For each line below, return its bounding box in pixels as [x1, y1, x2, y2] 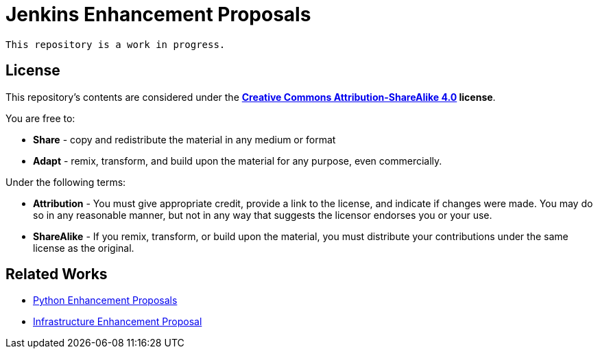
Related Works [5, 265, 108, 283]
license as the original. [33, 241, 134, 254]
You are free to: [5, 112, 75, 124]
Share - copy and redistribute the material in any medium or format [33, 133, 336, 145]
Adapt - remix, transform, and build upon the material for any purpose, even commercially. [33, 154, 442, 167]
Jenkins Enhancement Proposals [5, 3, 311, 26]
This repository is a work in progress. [5, 38, 226, 50]
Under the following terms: [5, 176, 126, 188]
